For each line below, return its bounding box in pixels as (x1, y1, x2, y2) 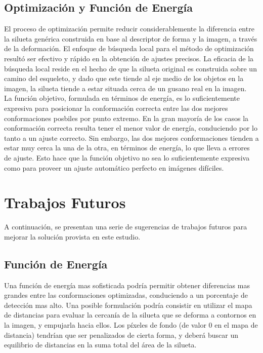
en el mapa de (214, 320, 258, 330)
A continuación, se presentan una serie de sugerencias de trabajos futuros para (4, 221, 247, 232)
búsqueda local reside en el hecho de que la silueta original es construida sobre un (4, 63, 257, 73)
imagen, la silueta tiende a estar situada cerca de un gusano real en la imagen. (4, 83, 247, 93)
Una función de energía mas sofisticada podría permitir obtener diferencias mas (4, 280, 250, 290)
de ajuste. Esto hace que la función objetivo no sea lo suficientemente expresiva (4, 152, 250, 163)
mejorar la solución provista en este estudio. (4, 231, 141, 242)
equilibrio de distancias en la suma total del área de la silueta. (4, 339, 197, 350)
